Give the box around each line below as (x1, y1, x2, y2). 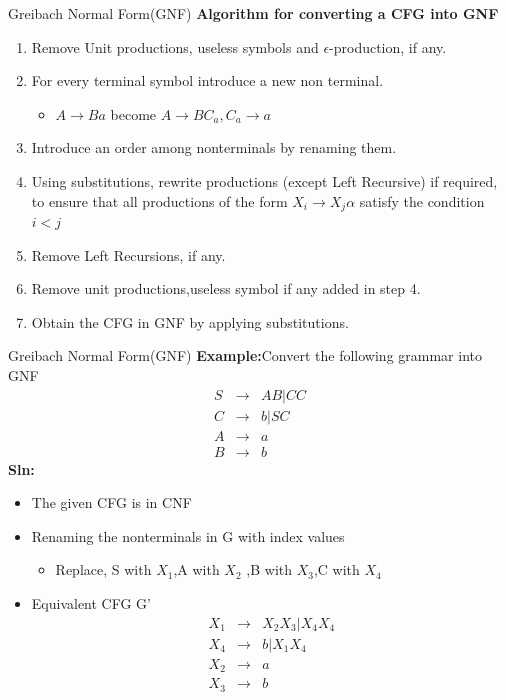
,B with (246, 559, 292, 580)
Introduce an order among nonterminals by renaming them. (31, 137, 397, 158)
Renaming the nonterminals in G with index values (31, 525, 345, 546)
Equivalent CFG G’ (31, 593, 152, 614)
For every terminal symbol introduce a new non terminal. (31, 70, 384, 91)
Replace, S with (55, 559, 152, 580)
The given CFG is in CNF (31, 492, 192, 513)
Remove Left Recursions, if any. (31, 244, 226, 265)
